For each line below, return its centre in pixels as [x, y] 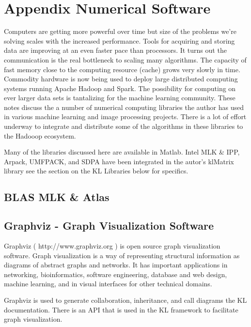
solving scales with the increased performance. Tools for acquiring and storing [119, 40]
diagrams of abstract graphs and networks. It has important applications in [116, 265]
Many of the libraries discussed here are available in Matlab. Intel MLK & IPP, [122, 152]
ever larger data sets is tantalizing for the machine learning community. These [120, 98]
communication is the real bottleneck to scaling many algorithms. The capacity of [125, 59]
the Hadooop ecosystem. [40, 135]
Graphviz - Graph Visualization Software [109, 226]
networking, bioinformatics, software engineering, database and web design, [116, 274]
